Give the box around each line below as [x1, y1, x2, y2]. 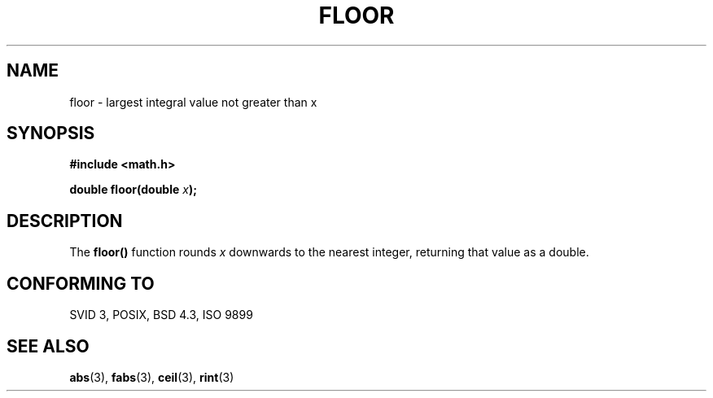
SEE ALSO [7, 335, 90, 356]
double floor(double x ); [69, 182, 197, 197]
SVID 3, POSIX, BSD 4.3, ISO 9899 [69, 308, 253, 322]
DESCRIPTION [7, 210, 123, 231]
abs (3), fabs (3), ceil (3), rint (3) [69, 370, 234, 384]
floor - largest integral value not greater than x [69, 94, 317, 109]
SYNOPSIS [7, 123, 95, 144]
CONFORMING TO [7, 273, 155, 294]
